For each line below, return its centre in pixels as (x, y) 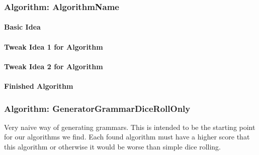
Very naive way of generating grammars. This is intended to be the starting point (130, 127)
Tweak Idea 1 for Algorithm (54, 46)
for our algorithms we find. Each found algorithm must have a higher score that (127, 137)
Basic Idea (22, 27)
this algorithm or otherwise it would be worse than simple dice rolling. (113, 146)
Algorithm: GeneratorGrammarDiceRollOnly (97, 108)
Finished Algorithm (39, 86)
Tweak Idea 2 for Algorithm (54, 66)
